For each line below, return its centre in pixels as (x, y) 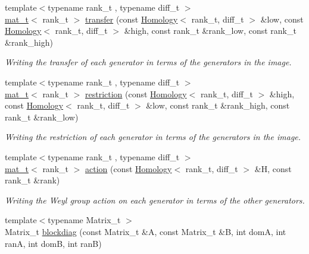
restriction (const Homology (136, 93)
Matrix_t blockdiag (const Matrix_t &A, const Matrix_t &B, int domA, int (146, 231)
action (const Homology (128, 168)
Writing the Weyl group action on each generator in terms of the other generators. (155, 200)
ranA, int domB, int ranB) (53, 243)
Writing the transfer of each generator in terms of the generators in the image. (148, 62)
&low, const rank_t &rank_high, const (218, 105)
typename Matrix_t (84, 220)
